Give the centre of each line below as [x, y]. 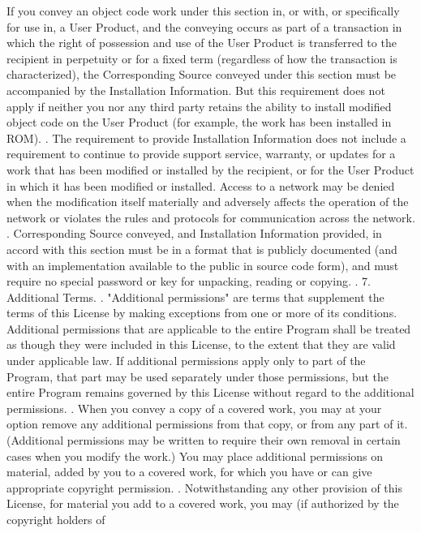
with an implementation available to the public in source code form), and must [203, 265]
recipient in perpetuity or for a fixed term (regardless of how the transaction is [202, 58]
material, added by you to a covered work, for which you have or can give [189, 472]
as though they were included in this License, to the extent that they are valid [201, 344]
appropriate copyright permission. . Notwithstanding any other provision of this [204, 487]
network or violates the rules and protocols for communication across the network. [211, 217]
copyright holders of [56, 519]
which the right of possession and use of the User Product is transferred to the [202, 43]
